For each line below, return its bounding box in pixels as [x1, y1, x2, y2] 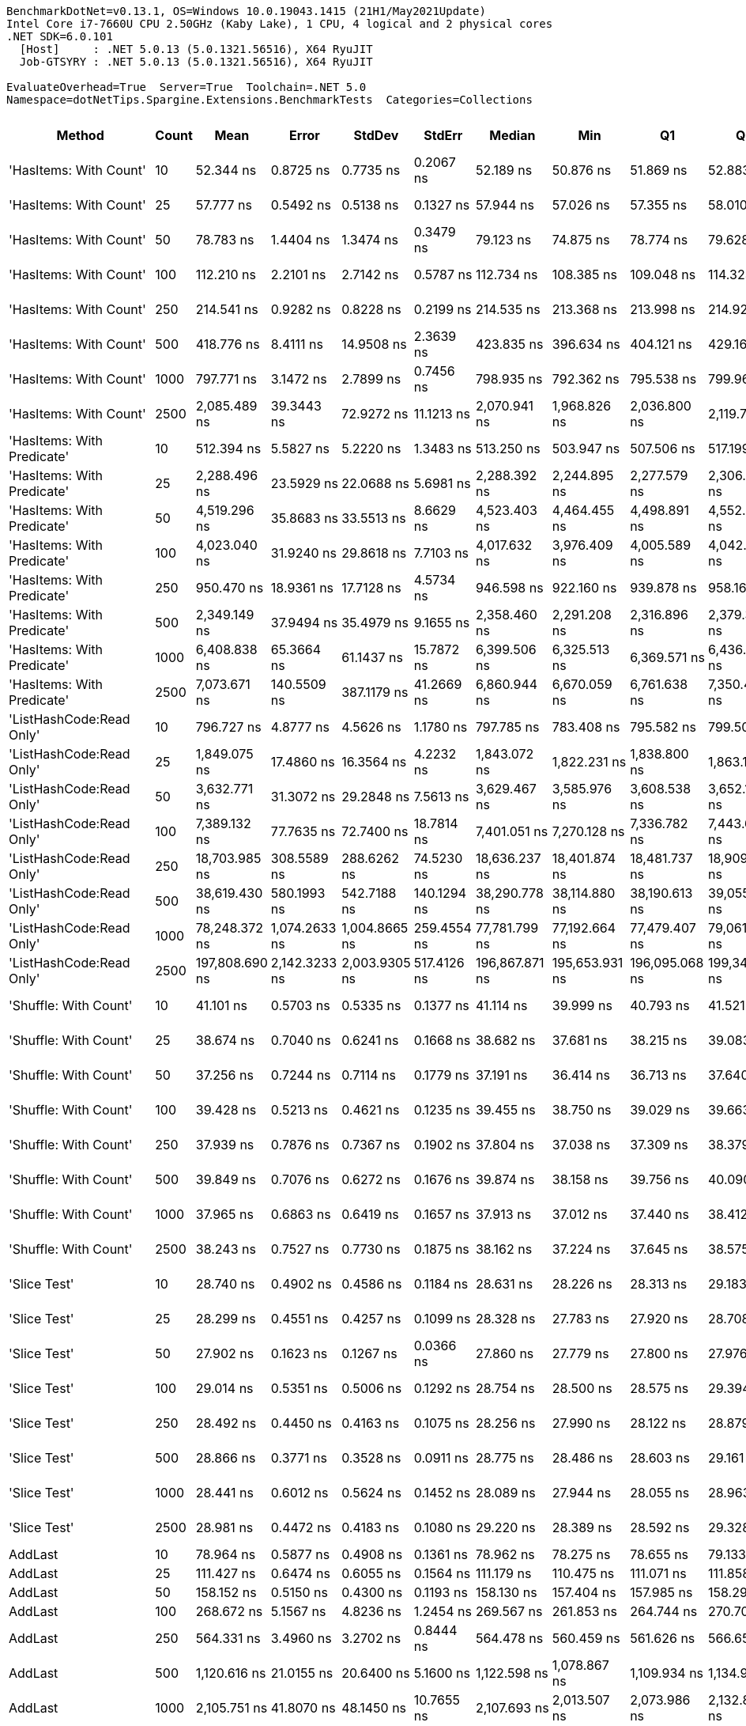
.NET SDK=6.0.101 [6, 30, 113, 43]
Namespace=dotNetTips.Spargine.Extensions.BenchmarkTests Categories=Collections [6, 93, 533, 106]
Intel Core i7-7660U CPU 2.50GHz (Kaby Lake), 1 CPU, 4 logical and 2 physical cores [6, 17, 553, 30]
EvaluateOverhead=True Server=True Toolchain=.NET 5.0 [6, 81, 367, 93]
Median [489, 127, 536, 143]
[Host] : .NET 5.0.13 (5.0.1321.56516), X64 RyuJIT [19, 43, 373, 55]
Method [56, 127, 104, 143]
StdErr [424, 127, 463, 143]
